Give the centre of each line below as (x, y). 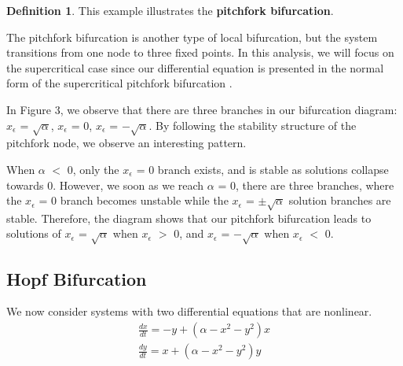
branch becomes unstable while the (144, 200)
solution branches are (340, 200)
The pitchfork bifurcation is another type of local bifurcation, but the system (192, 37)
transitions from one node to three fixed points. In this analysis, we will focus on (200, 52)
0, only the (93, 169)
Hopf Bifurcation (77, 278)
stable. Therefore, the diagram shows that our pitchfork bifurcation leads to (189, 218)
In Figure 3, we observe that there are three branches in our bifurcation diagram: (202, 109)
